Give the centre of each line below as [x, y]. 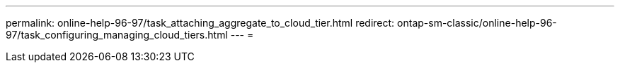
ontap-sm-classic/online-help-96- [477, 23]
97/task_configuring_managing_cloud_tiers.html [117, 35]
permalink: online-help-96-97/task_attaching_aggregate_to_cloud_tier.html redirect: [200, 23]
